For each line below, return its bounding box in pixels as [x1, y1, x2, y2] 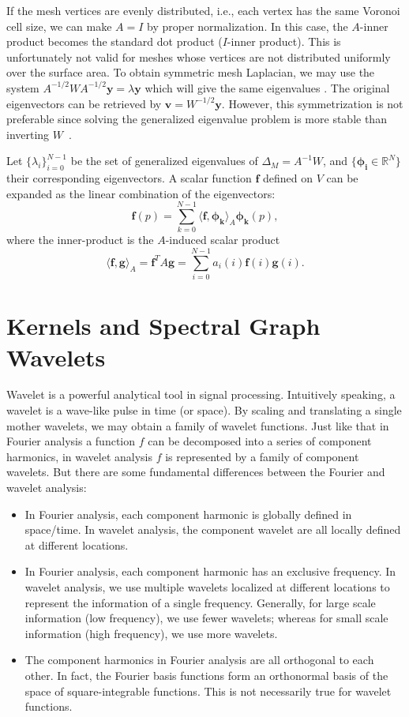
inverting [6, 126, 50, 142]
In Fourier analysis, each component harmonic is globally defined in [24, 505, 352, 522]
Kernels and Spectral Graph [6, 310, 321, 342]
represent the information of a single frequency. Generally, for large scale [24, 594, 376, 610]
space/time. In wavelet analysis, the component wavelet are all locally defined [24, 521, 401, 538]
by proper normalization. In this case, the [147, 17, 348, 34]
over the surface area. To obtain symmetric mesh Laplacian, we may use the [6, 64, 375, 81]
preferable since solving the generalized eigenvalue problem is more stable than [6, 111, 387, 127]
